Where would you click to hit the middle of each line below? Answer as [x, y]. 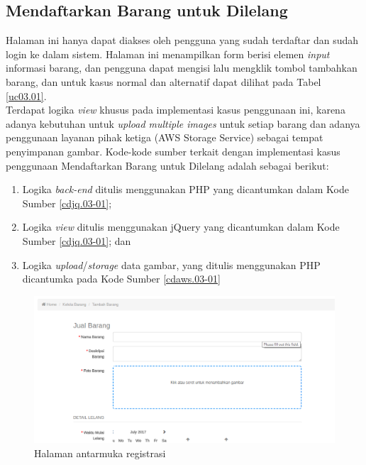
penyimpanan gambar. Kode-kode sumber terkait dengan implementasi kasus [173, 151]
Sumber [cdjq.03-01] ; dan [77, 240]
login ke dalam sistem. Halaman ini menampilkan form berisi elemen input [168, 54]
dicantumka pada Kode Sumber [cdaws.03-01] [121, 279]
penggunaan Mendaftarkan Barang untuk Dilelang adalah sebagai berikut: [167, 165]
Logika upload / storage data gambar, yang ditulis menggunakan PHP [171, 264]
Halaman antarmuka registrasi [100, 453]
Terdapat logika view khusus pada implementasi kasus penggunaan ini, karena [176, 110]
